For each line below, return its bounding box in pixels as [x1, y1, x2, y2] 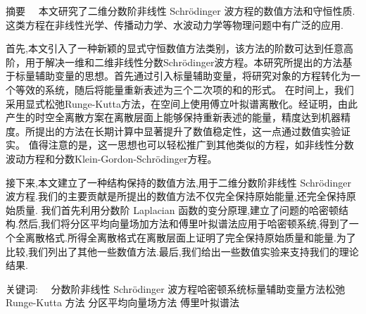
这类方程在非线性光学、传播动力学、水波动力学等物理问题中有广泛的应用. [6, 17, 343, 32]
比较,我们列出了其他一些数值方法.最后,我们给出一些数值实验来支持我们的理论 [6, 244, 359, 258]
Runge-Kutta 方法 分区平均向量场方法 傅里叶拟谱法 [6, 295, 239, 310]
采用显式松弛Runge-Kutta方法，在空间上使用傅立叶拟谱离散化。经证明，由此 [6, 96, 358, 111]
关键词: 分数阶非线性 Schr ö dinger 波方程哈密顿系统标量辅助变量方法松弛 [6, 281, 346, 296]
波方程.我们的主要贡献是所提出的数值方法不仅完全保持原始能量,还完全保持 [6, 189, 346, 203]
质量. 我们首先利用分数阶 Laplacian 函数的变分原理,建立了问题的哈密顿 [15, 202, 339, 217]
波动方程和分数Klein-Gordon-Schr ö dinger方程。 [6, 151, 217, 165]
